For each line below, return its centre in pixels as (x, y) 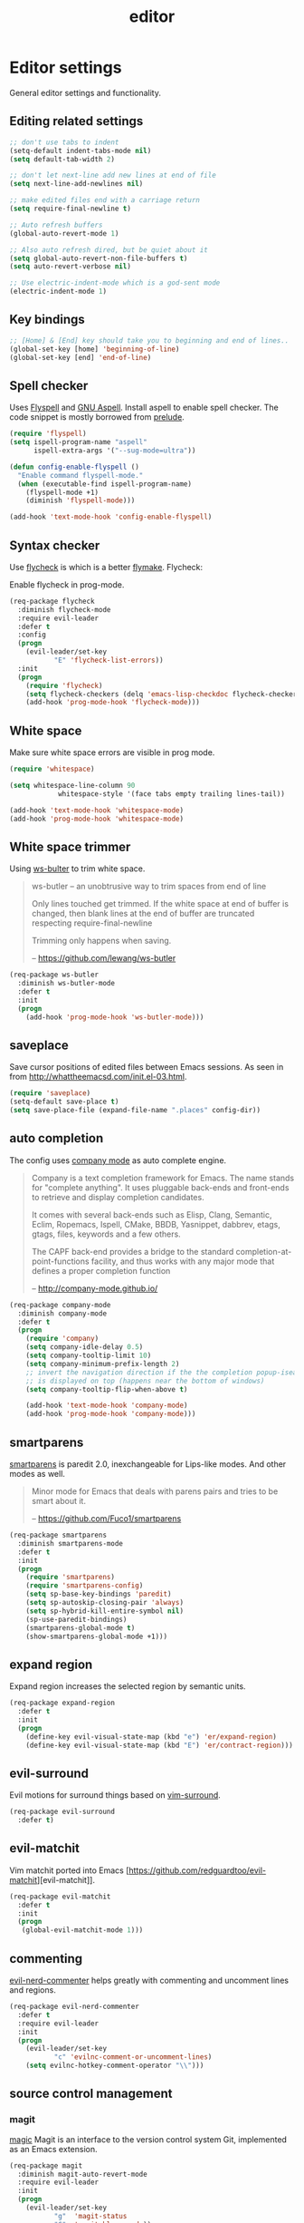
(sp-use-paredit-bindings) (76, 1619)
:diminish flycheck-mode (64, 609)
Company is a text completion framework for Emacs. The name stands (163, 1178)
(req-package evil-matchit (60, 1897)
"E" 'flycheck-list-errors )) (109, 660)
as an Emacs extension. (53, 2149)
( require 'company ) (62, 1339)
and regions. (33, 1990)
